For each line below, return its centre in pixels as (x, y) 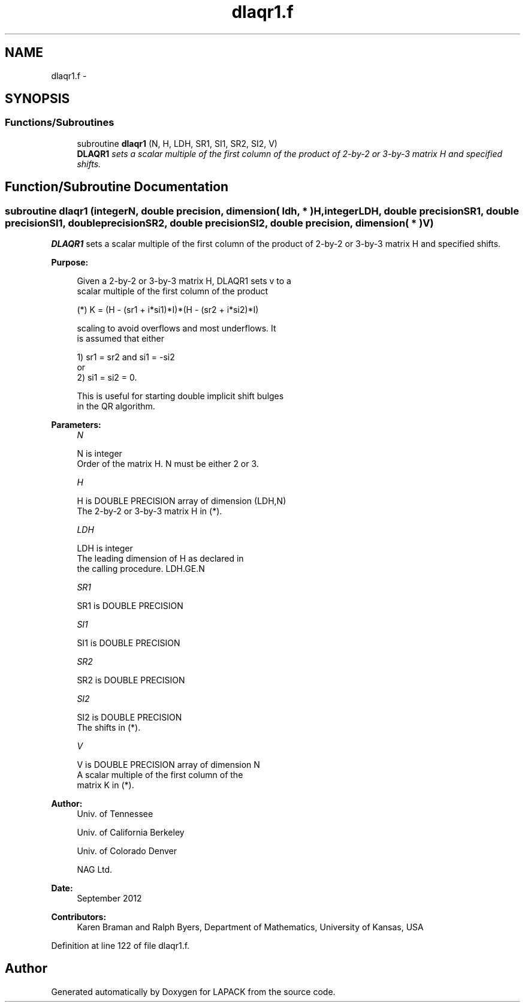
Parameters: (76, 425)
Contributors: (79, 917)
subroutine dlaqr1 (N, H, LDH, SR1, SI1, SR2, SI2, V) (177, 143)
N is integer (99, 454)
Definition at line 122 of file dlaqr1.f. (120, 946)
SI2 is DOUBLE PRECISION (129, 717)
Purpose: (70, 263)
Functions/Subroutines (60, 123)
